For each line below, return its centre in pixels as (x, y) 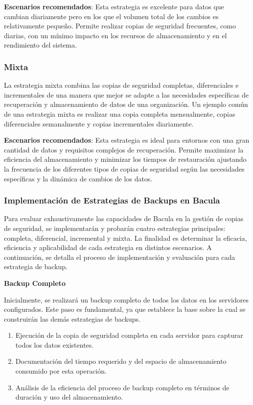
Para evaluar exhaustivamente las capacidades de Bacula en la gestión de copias (124, 218)
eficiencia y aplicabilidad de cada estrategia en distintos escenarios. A (108, 247)
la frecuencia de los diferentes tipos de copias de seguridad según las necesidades (124, 168)
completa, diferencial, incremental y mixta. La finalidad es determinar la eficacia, (126, 238)
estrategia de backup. (36, 266)
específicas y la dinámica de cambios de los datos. (78, 178)
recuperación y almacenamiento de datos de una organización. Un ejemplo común (126, 104)
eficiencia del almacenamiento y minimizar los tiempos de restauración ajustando (125, 159)
